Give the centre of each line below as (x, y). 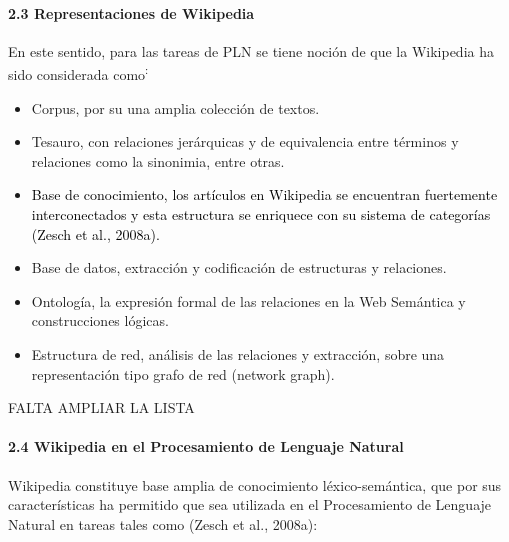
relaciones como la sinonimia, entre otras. (158, 160)
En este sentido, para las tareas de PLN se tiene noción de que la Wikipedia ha (251, 50)
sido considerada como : (78, 73)
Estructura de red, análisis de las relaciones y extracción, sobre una (238, 353)
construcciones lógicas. (100, 320)
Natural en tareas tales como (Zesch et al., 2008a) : (163, 523)
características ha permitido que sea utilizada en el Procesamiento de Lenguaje (250, 504)
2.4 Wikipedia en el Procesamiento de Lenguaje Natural (206, 446)
